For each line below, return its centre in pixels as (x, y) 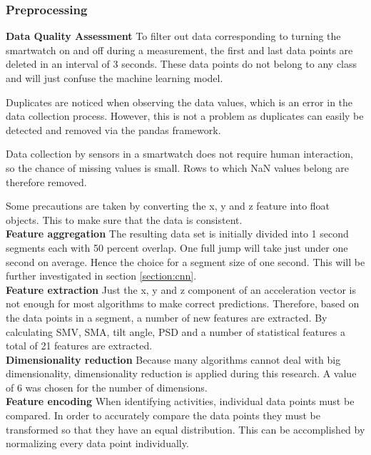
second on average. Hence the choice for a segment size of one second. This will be (185, 261)
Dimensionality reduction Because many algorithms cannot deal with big (173, 359)
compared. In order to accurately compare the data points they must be (163, 415)
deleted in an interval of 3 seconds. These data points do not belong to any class (182, 64)
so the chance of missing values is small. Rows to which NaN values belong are (178, 167)
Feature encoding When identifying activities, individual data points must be (180, 401)
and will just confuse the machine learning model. (115, 78)
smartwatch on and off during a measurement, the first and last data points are (179, 50)
